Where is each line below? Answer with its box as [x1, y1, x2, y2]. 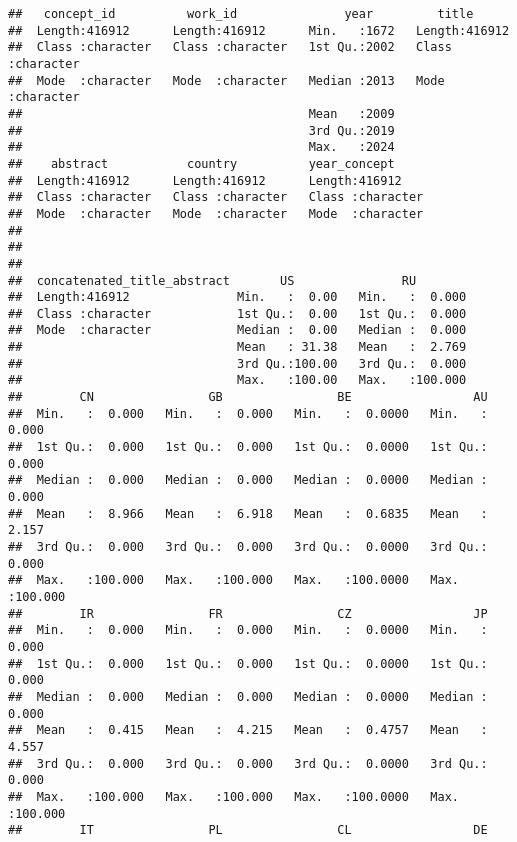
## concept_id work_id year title [8, 7, 474, 21]
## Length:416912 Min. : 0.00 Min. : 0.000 [8, 290, 467, 305]
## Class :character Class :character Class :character [8, 190, 424, 205]
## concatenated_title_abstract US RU [8, 273, 417, 288]
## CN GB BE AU [8, 390, 488, 405]
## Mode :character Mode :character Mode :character [8, 206, 424, 221]
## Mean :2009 [8, 106, 395, 121]
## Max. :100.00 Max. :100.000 [8, 373, 467, 388]
